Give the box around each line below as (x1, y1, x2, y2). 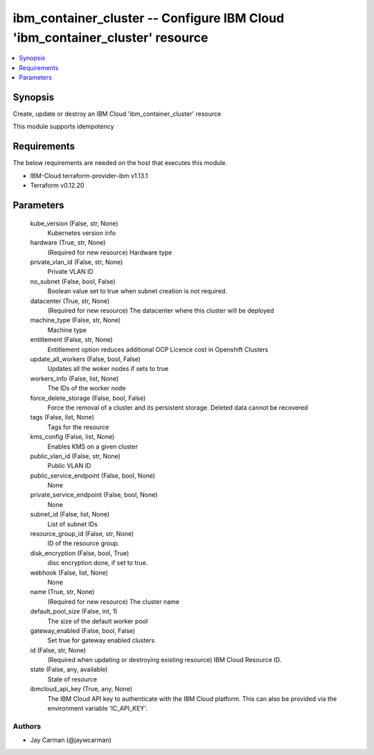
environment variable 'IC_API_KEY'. (47, 704, 148, 713)
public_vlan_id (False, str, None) (30, 451, 121, 460)
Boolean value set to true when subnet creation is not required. (47, 287, 228, 295)
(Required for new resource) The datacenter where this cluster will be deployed (47, 306, 274, 315)
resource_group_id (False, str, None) (30, 530, 134, 538)
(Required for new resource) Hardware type (47, 248, 172, 257)
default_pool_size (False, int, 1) (30, 607, 118, 616)
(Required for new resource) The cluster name (47, 597, 180, 606)
